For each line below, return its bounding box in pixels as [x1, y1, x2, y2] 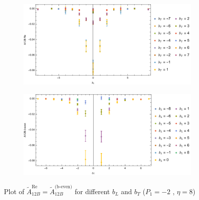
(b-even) [55, 184, 72, 189]
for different [75, 186, 110, 196]
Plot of [4, 186, 24, 196]
